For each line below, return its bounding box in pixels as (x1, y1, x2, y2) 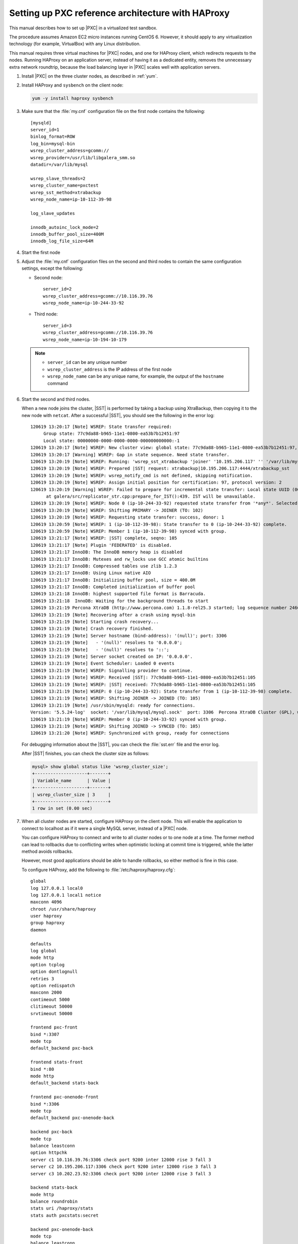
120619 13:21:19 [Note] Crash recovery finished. (30, 626, 154, 631)
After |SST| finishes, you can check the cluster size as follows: (21, 750, 149, 756)
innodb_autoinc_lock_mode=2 (30, 224, 99, 230)
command (47, 380, 68, 386)
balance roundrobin (30, 1199, 78, 1204)
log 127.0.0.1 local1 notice (30, 892, 101, 898)
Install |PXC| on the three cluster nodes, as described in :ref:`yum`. (21, 73, 158, 79)
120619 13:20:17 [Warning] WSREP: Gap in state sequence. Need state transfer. (30, 452, 229, 457)
